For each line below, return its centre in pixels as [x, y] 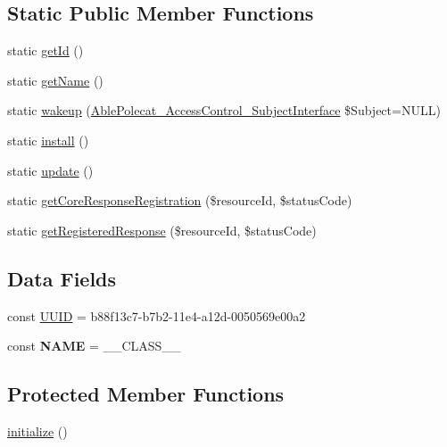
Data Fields [62, 278]
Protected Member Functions [146, 394]
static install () [48, 140]
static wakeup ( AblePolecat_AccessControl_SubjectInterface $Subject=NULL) [224, 110]
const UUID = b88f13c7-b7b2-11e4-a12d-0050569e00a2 [157, 315]
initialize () [37, 430]
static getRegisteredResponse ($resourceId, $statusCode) [162, 230]
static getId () [46, 50]
